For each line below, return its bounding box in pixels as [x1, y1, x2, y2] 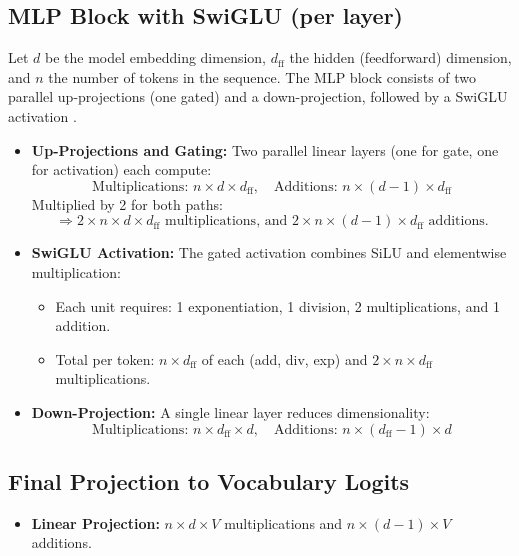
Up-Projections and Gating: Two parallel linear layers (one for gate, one [31, 139, 499, 160]
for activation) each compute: [31, 159, 212, 180]
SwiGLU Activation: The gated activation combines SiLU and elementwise [31, 242, 507, 263]
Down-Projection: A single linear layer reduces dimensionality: [31, 401, 430, 422]
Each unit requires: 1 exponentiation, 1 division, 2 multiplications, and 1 [55, 295, 500, 316]
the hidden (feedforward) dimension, [289, 47, 512, 68]
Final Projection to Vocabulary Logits [8, 465, 410, 496]
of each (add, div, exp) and [201, 348, 368, 369]
